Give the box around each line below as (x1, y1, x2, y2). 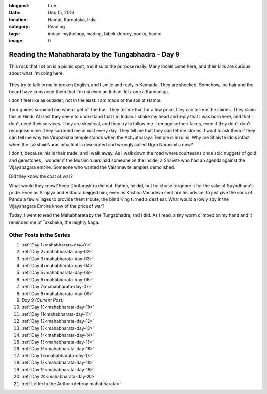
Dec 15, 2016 (48, 10, 74, 16)
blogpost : (9, 3, 30, 8)
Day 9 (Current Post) (21, 297, 64, 303)
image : (9, 37, 24, 43)
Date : (9, 10, 21, 16)
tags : (9, 30, 20, 37)
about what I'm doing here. (9, 70, 64, 76)
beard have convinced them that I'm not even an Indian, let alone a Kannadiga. (9, 89, 169, 95)
